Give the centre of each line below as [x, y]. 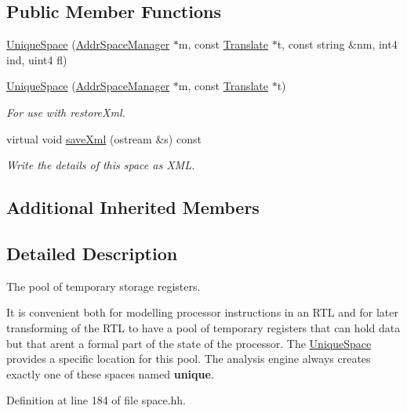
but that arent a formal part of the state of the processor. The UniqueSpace [189, 343]
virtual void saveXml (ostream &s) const [104, 138]
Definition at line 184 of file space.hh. [96, 400]
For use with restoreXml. [66, 112]
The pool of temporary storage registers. [104, 286]
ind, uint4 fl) [37, 59]
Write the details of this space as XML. [101, 165]
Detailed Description [92, 253]
